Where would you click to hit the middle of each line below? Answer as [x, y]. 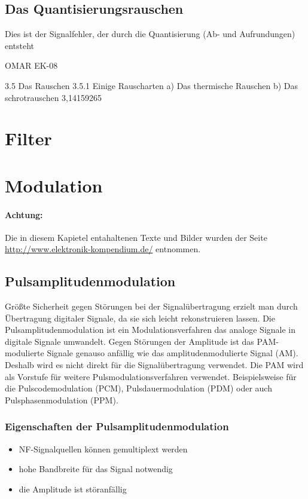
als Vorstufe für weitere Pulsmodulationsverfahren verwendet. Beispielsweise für [151, 376]
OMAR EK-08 [31, 65]
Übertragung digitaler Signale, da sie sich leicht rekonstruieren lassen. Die [140, 318]
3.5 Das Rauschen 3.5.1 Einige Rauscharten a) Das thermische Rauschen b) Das [151, 85]
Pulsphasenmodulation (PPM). [62, 399]
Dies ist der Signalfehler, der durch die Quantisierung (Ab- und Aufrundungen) [150, 34]
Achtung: [24, 214]
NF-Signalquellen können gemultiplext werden [103, 449]
